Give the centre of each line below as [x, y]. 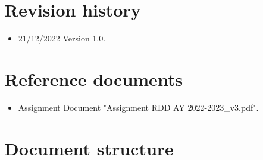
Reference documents [94, 79]
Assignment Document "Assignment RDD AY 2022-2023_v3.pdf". [138, 107]
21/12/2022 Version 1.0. [62, 38]
